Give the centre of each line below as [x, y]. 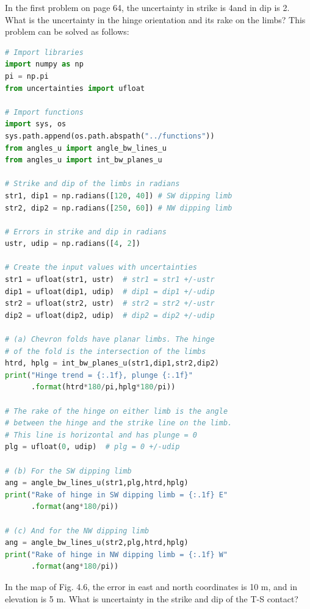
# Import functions [44, 112]
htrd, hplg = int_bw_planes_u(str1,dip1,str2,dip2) [112, 363]
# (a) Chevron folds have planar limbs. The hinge [110, 340]
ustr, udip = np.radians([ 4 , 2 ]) [73, 244]
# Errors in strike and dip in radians [86, 232]
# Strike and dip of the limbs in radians [92, 184]
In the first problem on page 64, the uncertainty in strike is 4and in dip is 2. [147, 7]
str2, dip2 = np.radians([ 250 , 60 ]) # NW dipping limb [119, 208]
